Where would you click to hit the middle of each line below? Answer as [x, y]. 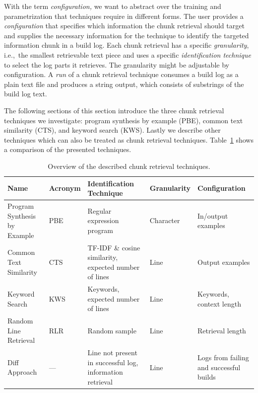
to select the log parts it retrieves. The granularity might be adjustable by [117, 64]
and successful [219, 367]
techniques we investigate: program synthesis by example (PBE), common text [124, 120]
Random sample [112, 330]
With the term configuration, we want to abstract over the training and [113, 6]
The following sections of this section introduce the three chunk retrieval [114, 110]
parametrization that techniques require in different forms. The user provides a [124, 16]
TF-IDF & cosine [114, 247]
